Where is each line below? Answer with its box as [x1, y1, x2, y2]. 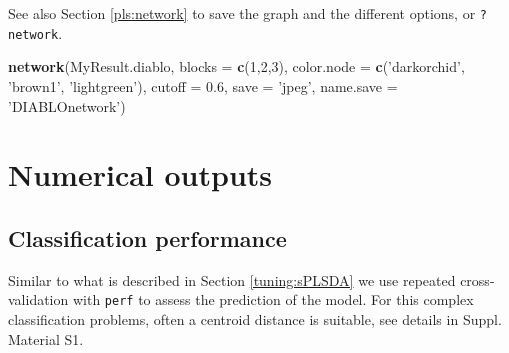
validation [8, 289, 69, 310]
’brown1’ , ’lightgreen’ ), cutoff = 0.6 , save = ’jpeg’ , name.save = [8, 75, 398, 96]
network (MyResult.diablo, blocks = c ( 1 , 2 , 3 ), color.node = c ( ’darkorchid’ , [8, 56, 465, 77]
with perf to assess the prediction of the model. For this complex [72, 289, 474, 310]
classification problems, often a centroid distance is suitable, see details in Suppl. [8, 308, 502, 329]
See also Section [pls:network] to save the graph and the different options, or [8, 3, 476, 23]
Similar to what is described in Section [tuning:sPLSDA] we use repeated [8, 269, 456, 290]
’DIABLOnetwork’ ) [8, 95, 126, 116]
